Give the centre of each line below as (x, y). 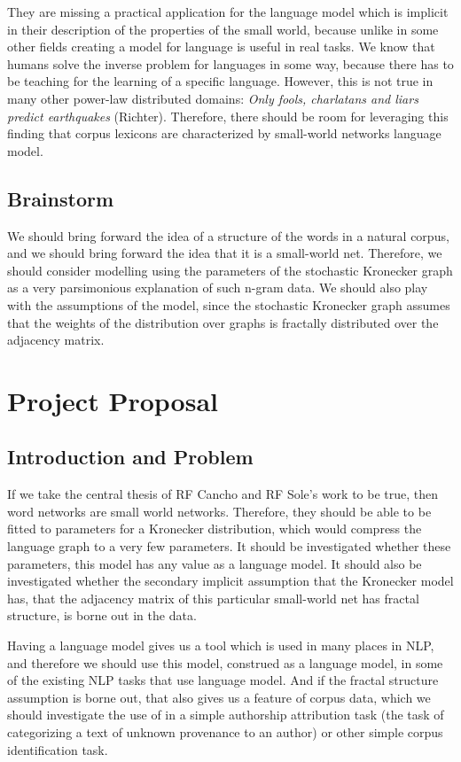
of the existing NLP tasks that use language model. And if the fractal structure (223, 680)
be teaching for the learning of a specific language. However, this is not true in (220, 81)
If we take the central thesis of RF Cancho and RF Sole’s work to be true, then (223, 494)
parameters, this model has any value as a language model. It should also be (215, 563)
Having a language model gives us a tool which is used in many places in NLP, (221, 645)
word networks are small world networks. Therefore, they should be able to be (219, 511)
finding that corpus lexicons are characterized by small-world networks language (224, 133)
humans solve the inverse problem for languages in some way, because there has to (230, 63)
